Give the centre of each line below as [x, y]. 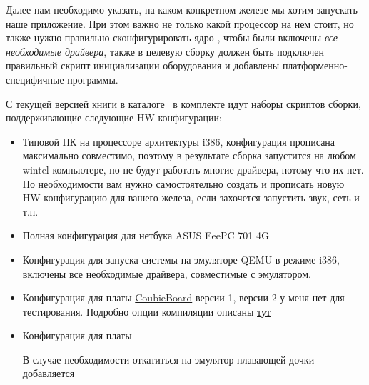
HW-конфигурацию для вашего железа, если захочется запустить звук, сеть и [191, 197]
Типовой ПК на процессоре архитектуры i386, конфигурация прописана [179, 141]
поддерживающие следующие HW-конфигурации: [114, 117]
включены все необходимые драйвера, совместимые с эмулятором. [167, 273]
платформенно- [315, 65]
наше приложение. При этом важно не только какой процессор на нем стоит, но [180, 23]
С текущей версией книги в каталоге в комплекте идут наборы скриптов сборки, [183, 103]
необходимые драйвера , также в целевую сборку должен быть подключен [165, 51]
